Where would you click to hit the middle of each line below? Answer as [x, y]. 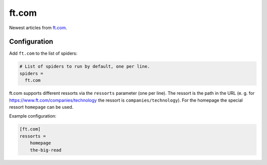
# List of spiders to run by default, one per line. [85, 66]
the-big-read [46, 150]
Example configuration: [33, 116]
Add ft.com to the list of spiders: [43, 53]
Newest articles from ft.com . [38, 28]
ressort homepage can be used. [41, 107]
